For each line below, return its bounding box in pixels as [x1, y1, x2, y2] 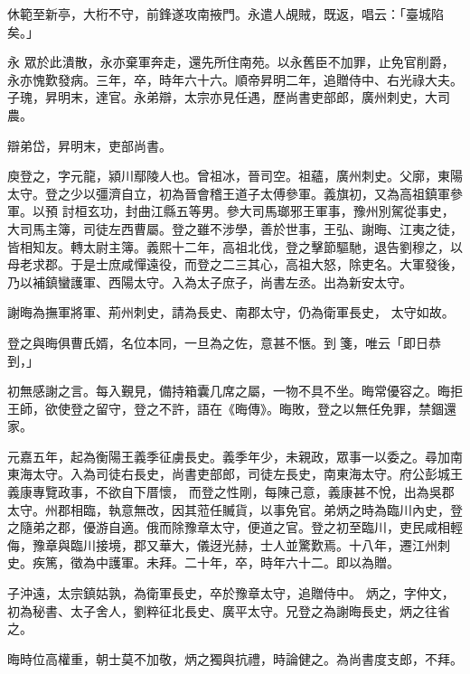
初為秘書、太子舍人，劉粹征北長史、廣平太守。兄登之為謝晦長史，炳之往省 [7, 601, 450, 620]
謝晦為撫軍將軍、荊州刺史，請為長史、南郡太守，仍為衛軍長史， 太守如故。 [7, 303, 455, 322]
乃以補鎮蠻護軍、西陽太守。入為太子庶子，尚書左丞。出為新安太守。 [7, 272, 412, 291]
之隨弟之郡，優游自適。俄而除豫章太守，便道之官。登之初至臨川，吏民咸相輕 [7, 518, 463, 537]
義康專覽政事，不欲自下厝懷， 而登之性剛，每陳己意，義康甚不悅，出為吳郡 [7, 482, 455, 501]
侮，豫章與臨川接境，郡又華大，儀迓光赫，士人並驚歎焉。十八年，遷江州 [7, 535, 437, 554]
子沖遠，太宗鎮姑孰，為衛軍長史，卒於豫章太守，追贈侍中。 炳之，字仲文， [7, 584, 455, 603]
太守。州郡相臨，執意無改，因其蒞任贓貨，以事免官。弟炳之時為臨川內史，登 [7, 500, 463, 519]
